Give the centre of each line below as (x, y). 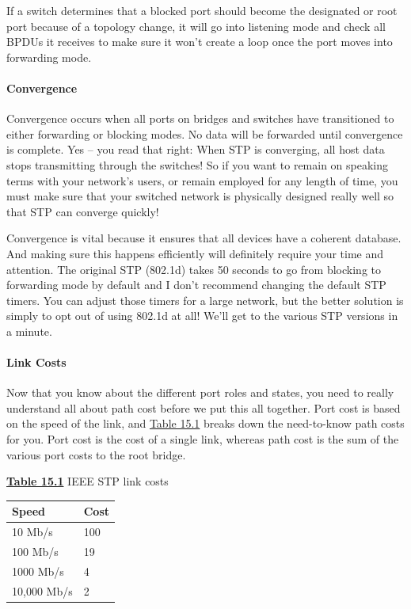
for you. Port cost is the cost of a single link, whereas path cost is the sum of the (203, 439)
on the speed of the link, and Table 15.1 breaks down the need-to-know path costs (205, 423)
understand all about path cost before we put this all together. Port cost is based (204, 407)
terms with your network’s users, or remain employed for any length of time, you (202, 180)
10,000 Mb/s (42, 590)
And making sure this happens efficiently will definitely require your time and (195, 253)
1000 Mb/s (38, 571)
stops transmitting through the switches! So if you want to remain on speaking (198, 164)
